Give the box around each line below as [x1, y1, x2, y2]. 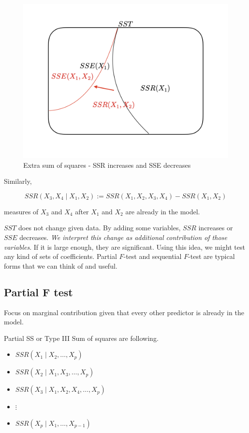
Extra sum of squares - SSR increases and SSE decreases [23, 160, 191, 170]
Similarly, [4, 176, 32, 186]
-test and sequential [123, 251, 182, 261]
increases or [198, 223, 233, 233]
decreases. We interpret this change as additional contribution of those [19, 232, 227, 242]
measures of [4, 206, 39, 216]
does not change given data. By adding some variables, [18, 223, 181, 233]
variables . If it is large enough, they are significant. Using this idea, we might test [4, 241, 245, 252]
